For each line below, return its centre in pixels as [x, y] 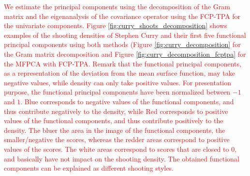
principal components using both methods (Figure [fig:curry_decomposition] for [122, 44]
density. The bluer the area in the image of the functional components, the [115, 130]
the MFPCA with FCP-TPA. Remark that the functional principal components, [123, 63]
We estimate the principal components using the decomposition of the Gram [117, 6]
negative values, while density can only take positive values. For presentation [118, 82]
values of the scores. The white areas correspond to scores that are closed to [117, 149]
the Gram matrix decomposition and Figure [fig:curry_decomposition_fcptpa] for [125, 54]
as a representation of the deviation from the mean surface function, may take [119, 73]
